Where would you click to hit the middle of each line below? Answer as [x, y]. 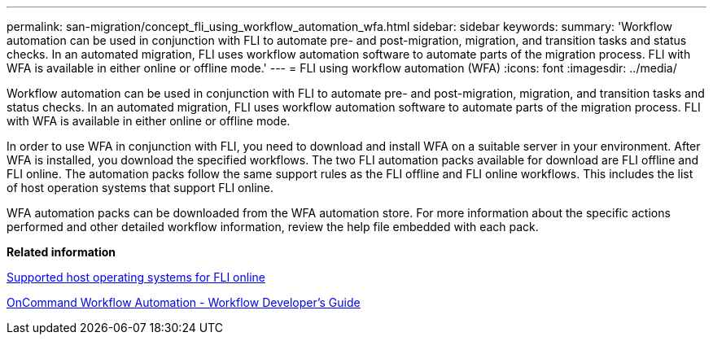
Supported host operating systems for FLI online [136, 277]
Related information [61, 252]
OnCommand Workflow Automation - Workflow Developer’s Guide [184, 302]
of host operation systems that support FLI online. [140, 188]
